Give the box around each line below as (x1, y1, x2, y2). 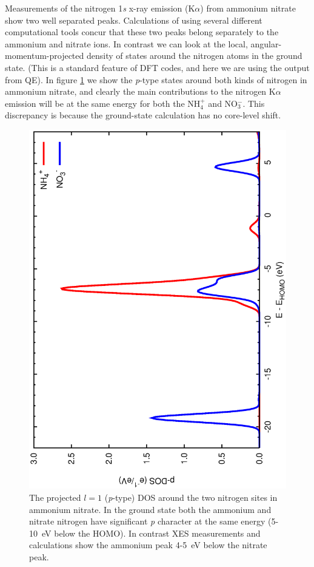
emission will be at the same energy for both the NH (5, 97, 201, 109)
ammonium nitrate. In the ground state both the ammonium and (29, 503, 272, 515)
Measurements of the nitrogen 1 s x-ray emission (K (5, 2, 195, 14)
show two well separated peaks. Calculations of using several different (5, 13, 262, 26)
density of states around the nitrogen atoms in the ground (86, 49, 302, 62)
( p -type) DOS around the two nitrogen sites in (104, 491, 278, 504)
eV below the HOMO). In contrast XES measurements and (41, 526, 261, 539)
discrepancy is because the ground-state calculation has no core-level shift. (5, 109, 281, 121)
